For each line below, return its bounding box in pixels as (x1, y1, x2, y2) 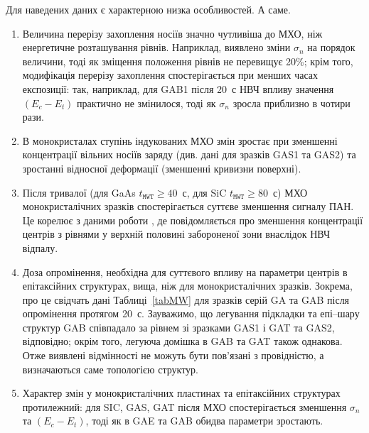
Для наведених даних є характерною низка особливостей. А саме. (6, 2, 291, 16)
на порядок (307, 40, 355, 55)
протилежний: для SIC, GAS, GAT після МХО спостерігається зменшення (22, 399, 347, 414)
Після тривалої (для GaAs (22, 185, 136, 199)
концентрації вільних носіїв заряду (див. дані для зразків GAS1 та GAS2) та (22, 147, 356, 162)
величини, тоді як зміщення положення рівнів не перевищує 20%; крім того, (22, 53, 353, 68)
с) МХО (272, 185, 308, 199)
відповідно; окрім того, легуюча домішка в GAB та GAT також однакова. (22, 334, 343, 349)
